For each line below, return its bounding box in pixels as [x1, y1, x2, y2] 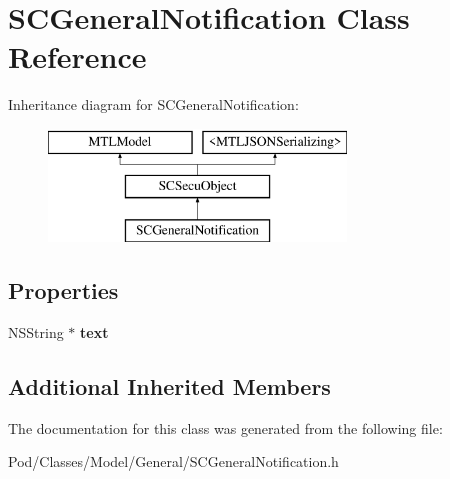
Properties [8, 275, 119, 306]
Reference [8, 36, 147, 77]
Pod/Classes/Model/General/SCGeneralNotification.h [8, 451, 339, 472]
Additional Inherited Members [8, 371, 331, 402]
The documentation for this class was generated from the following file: [8, 417, 443, 438]
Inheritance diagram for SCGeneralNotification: [8, 94, 299, 115]
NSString [8, 322, 64, 343]
